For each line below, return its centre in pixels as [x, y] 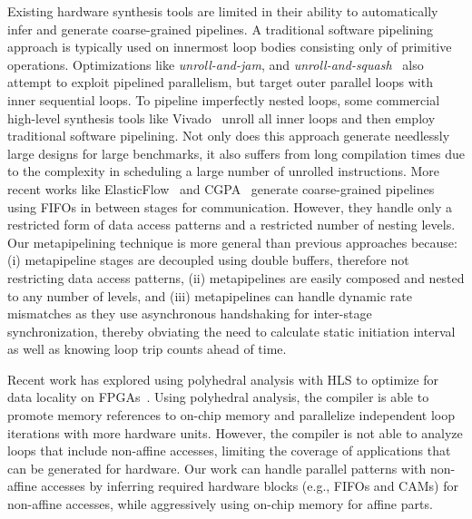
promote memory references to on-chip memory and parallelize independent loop [231, 415]
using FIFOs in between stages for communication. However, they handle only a [230, 206]
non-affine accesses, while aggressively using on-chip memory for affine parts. [220, 504]
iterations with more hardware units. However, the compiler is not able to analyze [235, 432]
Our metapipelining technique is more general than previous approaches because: [232, 242]
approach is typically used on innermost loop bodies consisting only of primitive [230, 47]
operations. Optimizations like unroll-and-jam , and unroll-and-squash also [216, 64]
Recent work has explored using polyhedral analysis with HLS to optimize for [223, 379]
